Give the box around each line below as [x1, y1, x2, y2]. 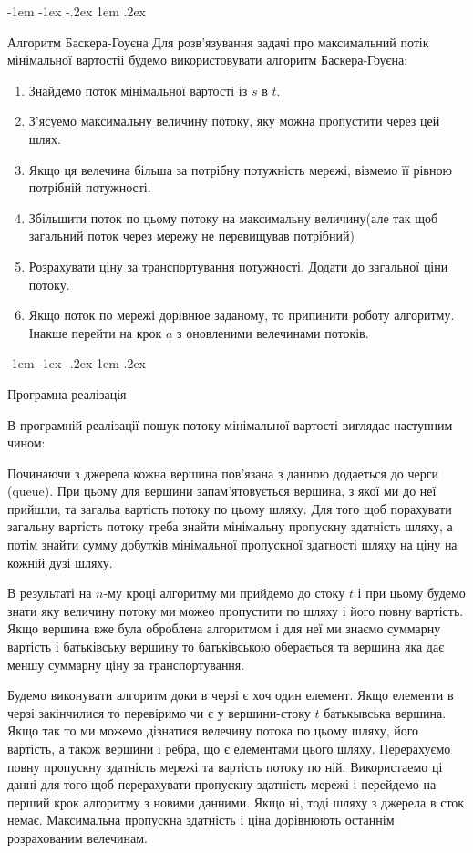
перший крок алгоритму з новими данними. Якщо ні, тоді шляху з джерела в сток [7, 792, 465, 811]
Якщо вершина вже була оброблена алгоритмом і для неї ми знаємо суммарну [7, 619, 441, 638]
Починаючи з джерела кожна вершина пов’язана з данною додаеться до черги [7, 463, 438, 482]
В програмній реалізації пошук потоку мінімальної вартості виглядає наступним [7, 415, 453, 434]
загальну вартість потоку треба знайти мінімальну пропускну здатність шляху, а [7, 517, 453, 536]
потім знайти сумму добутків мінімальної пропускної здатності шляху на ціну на [7, 535, 458, 554]
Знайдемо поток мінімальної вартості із [28, 80, 248, 99]
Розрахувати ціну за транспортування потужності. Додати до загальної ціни [28, 256, 448, 275]
